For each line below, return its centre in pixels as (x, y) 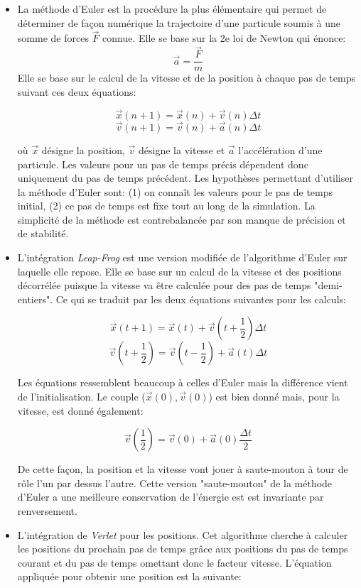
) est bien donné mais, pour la (274, 397)
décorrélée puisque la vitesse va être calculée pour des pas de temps (164, 285)
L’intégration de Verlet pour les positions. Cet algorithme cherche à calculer (183, 534)
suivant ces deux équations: (77, 91)
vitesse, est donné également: (80, 410)
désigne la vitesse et (182, 149)
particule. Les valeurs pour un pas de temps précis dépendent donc (163, 164)
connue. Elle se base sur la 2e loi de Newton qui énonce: (224, 38)
